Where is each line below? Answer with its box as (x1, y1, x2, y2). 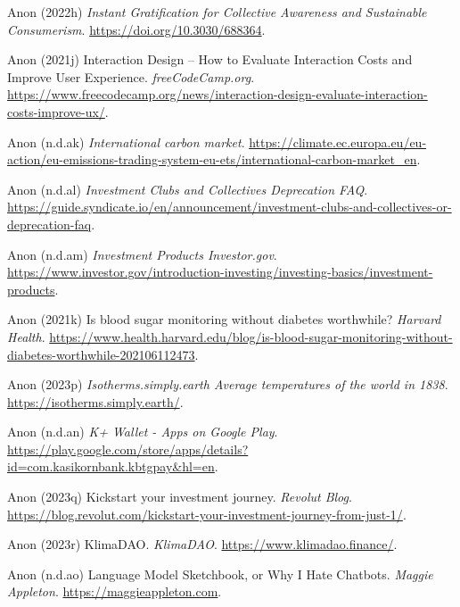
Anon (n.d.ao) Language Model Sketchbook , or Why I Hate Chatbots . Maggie (7, 564, 433, 583)
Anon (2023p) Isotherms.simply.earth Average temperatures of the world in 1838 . (7, 375, 448, 394)
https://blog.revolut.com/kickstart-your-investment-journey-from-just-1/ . (7, 504, 407, 523)
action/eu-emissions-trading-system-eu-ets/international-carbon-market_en (7, 150, 417, 169)
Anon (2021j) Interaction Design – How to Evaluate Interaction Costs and (7, 50, 413, 69)
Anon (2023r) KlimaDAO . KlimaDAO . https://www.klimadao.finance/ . (7, 535, 398, 553)
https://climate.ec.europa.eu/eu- (249, 132, 427, 151)
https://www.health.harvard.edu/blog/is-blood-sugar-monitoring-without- (49, 327, 453, 345)
